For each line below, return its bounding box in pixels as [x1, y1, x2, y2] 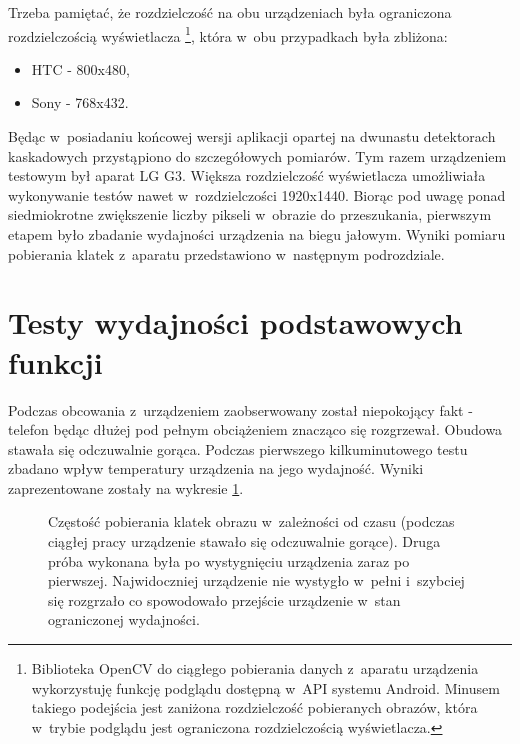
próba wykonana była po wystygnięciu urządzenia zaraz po [48, 550, 410, 571]
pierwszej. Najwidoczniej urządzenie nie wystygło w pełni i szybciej [48, 570, 465, 591]
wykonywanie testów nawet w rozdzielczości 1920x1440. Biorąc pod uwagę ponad [8, 184, 506, 205]
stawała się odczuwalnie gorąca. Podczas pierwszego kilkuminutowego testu [8, 438, 468, 459]
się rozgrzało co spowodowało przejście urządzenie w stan [48, 589, 401, 610]
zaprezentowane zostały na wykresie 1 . [8, 477, 244, 498]
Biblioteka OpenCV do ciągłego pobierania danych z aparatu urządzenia [31, 658, 479, 679]
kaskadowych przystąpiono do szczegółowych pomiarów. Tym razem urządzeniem [8, 145, 507, 166]
